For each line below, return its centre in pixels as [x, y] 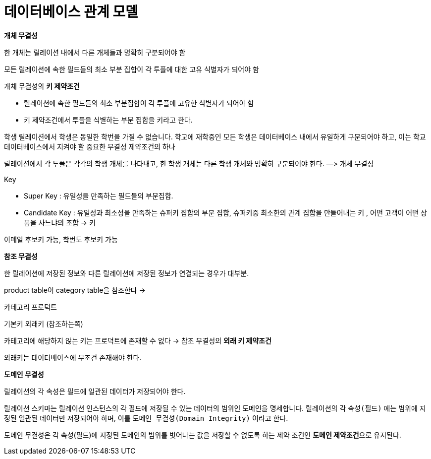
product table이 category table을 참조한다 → [75, 290]
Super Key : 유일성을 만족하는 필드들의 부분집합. [99, 196]
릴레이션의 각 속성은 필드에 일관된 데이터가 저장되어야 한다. [95, 391]
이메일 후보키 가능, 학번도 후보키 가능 [61, 239]
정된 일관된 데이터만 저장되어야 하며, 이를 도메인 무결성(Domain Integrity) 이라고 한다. [146, 418]
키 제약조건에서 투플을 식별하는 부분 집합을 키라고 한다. [108, 120]
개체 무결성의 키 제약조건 [42, 86]
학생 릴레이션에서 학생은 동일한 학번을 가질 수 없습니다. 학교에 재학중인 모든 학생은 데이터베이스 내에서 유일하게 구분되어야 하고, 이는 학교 [215, 136]
